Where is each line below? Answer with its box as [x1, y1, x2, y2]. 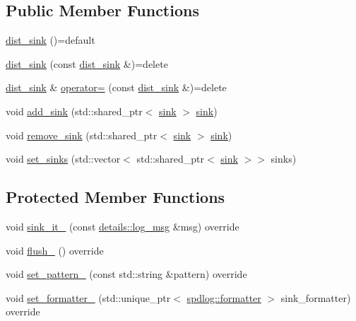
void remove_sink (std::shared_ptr [6, 127, 158, 142]
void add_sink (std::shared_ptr [6, 103, 143, 118]
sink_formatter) [280, 290, 351, 305]
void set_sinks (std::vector [6, 151, 121, 166]
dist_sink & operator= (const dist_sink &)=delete [6, 80, 227, 95]
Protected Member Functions [6, 186, 225, 208]
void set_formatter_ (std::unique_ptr [6, 290, 171, 305]
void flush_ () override [6, 243, 104, 257]
